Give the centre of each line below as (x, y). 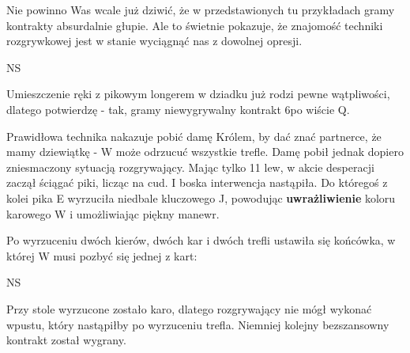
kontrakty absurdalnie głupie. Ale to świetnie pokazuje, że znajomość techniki (195, 25)
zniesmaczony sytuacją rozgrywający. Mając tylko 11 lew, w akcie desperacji (190, 167)
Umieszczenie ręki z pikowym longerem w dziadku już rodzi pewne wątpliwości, (198, 94)
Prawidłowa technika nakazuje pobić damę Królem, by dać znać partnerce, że (194, 136)
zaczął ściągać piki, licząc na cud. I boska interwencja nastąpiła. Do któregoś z (197, 182)
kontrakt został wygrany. (66, 340)
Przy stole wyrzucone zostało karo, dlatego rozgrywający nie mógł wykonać (189, 308)
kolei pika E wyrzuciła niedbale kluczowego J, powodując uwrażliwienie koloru (201, 197)
